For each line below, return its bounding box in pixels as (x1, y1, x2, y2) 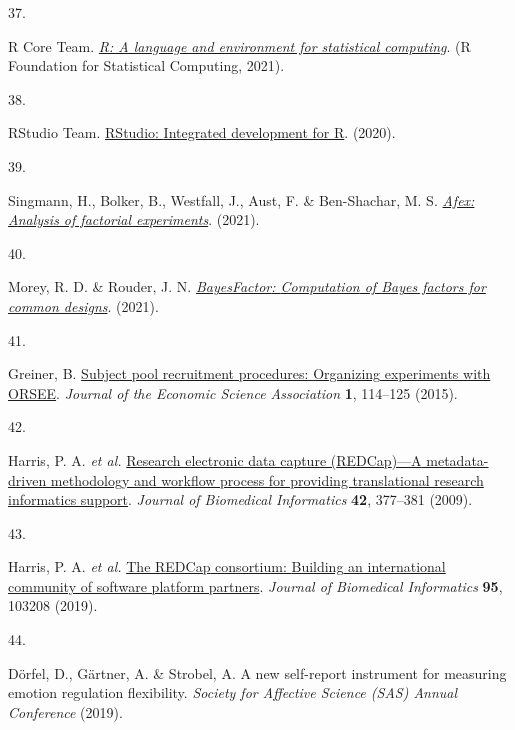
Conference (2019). (8, 701, 123, 722)
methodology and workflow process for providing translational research (50, 469, 484, 490)
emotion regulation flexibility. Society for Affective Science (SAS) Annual (8, 682, 458, 703)
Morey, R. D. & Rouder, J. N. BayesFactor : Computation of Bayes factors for (8, 276, 486, 297)
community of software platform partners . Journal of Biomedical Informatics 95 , (8, 575, 503, 596)
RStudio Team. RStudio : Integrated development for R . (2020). (8, 122, 396, 143)
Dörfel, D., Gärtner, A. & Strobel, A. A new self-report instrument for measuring (8, 662, 507, 683)
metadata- (426, 449, 489, 470)
